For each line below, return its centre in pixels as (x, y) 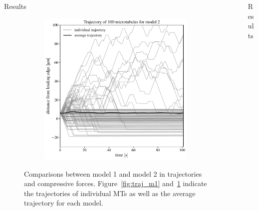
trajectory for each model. (64, 203)
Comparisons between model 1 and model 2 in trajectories (113, 173)
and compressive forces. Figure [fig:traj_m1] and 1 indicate (116, 183)
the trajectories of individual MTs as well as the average (110, 193)
